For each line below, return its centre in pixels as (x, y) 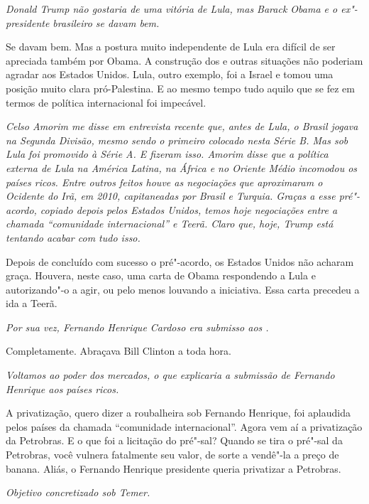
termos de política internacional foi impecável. (106, 102)
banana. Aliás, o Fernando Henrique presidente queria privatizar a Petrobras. (174, 468)
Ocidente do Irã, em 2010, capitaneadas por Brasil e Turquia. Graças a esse (171, 196)
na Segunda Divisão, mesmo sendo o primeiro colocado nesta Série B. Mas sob (177, 140)
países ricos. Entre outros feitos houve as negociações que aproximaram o (164, 182)
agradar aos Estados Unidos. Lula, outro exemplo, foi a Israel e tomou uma (170, 74)
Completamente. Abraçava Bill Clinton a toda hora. (119, 351)
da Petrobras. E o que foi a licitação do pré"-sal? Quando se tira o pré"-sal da (174, 440)
